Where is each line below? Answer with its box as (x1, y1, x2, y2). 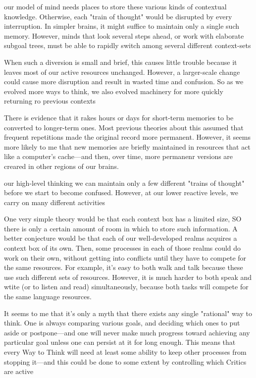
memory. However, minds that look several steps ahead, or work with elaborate (4, 30, 244, 41)
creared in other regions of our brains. (4, 161, 119, 171)
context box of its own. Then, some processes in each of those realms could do (4, 243, 241, 253)
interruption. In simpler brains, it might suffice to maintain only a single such (4, 21, 240, 31)
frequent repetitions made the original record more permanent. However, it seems (4, 132, 251, 142)
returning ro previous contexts (4, 96, 96, 106)
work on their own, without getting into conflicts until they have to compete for (4, 252, 247, 263)
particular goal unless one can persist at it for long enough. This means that (4, 337, 236, 347)
